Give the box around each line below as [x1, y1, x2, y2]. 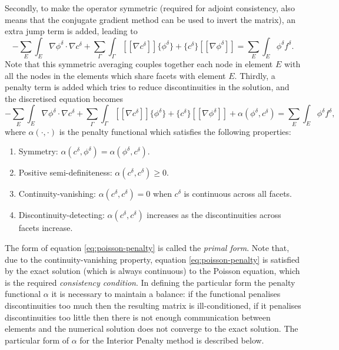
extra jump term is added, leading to [5, 25, 138, 37]
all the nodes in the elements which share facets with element [5, 69, 226, 81]
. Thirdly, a [234, 69, 275, 81]
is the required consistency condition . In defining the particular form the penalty [5, 276, 295, 288]
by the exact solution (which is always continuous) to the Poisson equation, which [5, 265, 300, 277]
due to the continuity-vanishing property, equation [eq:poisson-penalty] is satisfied [5, 253, 300, 265]
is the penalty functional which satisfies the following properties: [59, 125, 291, 137]
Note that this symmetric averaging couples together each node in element [5, 58, 273, 70]
